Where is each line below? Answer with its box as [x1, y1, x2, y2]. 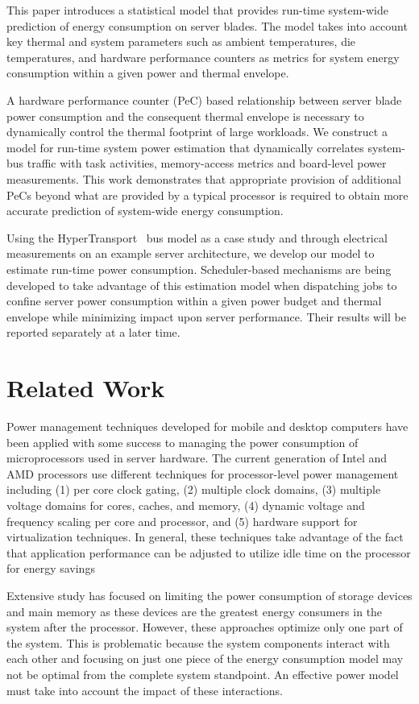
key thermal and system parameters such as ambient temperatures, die [6, 33, 356, 50]
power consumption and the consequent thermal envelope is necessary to [6, 107, 364, 124]
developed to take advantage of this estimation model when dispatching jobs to [6, 276, 397, 293]
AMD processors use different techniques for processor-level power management [6, 465, 399, 482]
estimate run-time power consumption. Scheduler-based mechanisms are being [6, 260, 392, 277]
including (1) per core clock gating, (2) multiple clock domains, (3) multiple [6, 481, 381, 498]
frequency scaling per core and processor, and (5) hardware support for [6, 512, 358, 529]
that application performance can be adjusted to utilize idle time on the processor [6, 544, 411, 561]
